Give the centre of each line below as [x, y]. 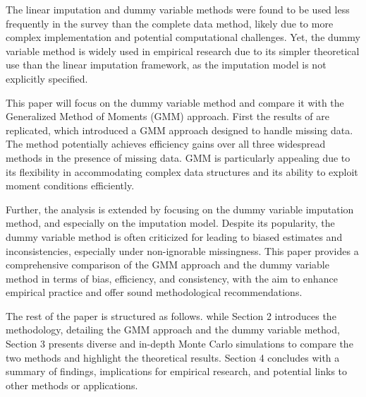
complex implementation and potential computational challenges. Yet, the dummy [183, 37]
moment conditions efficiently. [70, 185]
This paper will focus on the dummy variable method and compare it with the [175, 102]
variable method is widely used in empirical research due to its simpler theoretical [183, 51]
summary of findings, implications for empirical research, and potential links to [177, 371]
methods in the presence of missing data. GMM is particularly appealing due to [178, 157]
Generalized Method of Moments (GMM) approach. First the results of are [168, 116]
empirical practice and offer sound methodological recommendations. [154, 292]
